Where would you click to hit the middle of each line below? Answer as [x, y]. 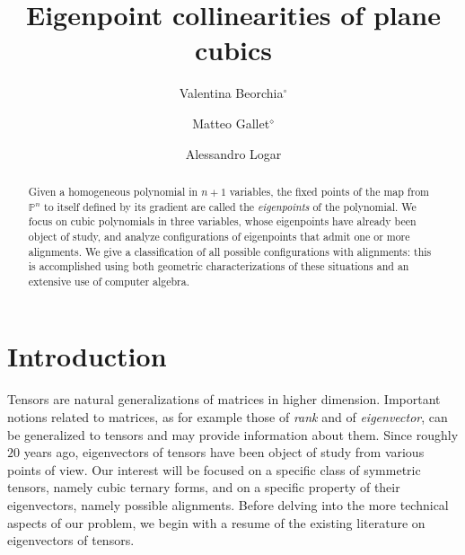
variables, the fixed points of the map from [329, 191]
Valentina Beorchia [231, 93]
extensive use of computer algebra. [109, 281]
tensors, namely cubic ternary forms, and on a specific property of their [204, 487]
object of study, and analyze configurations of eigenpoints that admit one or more [219, 236]
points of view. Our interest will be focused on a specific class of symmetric [214, 469]
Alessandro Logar [233, 153]
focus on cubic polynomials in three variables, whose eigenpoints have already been [222, 221]
